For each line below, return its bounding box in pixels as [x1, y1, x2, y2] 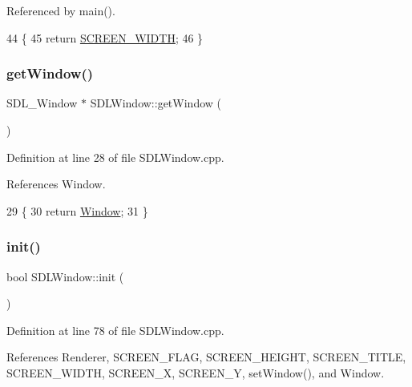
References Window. [6, 175, 106, 192]
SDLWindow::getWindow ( [90, 95, 221, 111]
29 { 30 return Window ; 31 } [6, 202, 148, 219]
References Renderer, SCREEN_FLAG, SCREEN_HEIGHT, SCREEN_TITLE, [6, 349, 406, 365]
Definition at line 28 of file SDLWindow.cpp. [6, 148, 224, 165]
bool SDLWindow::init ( [6, 268, 124, 284]
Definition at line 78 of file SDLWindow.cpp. [6, 321, 224, 338]
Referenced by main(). [6, 2, 115, 18]
